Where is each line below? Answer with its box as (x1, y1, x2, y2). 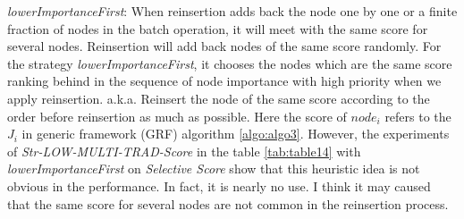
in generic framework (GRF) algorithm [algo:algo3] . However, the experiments (21, 124, 450, 143)
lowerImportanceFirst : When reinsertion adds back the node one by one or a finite (7, 2, 458, 20)
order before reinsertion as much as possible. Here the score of (7, 106, 347, 125)
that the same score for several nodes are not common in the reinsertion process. (7, 194, 449, 213)
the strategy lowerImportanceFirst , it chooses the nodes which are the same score (7, 54, 452, 72)
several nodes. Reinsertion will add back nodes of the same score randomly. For (7, 37, 442, 55)
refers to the (384, 106, 451, 125)
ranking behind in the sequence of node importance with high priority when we (7, 72, 442, 90)
